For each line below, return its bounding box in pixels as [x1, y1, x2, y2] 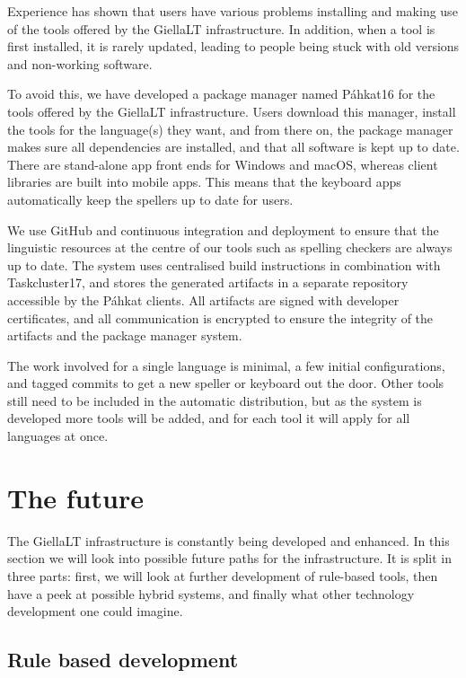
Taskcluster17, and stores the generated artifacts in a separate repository [7, 273, 409, 292]
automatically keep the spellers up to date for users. [7, 189, 294, 208]
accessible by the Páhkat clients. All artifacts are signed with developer [7, 290, 400, 309]
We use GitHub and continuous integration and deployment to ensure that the [7, 220, 439, 239]
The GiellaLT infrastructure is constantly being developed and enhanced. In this [7, 531, 450, 550]
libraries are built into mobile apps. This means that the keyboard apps [7, 172, 401, 191]
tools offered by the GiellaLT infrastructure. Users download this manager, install [7, 101, 456, 120]
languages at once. [7, 427, 109, 445]
